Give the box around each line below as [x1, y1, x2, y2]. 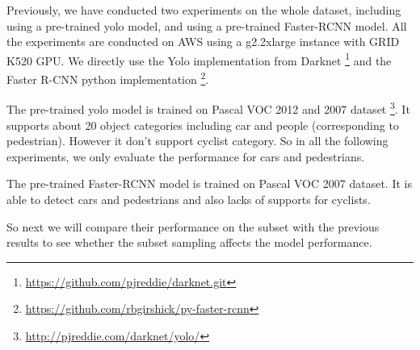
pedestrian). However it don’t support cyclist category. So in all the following [6, 132, 388, 149]
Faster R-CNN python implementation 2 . [6, 69, 209, 87]
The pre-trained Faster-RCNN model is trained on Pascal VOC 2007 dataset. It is [6, 175, 412, 192]
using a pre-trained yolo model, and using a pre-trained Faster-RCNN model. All [6, 17, 407, 34]
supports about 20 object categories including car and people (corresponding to [6, 116, 399, 133]
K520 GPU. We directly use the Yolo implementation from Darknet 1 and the [6, 49, 392, 69]
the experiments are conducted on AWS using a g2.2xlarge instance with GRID [6, 33, 400, 50]
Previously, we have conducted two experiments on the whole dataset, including [6, 2, 401, 18]
